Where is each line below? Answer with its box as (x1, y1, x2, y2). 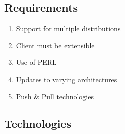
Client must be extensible (16, 40, 95, 50)
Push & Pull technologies (16, 91, 94, 101)
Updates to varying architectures (16, 74, 117, 84)
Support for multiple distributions (16, 23, 121, 34)
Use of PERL (16, 57, 57, 68)
